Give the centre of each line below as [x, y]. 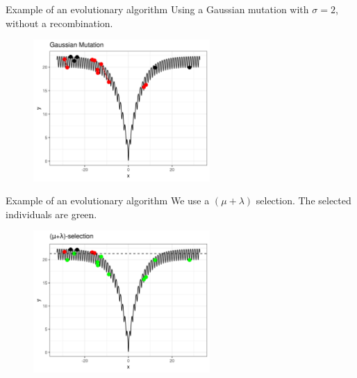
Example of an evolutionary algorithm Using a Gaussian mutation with [157, 9]
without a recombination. [59, 23]
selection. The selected [304, 200]
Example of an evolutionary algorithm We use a [108, 200]
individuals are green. [51, 214]
